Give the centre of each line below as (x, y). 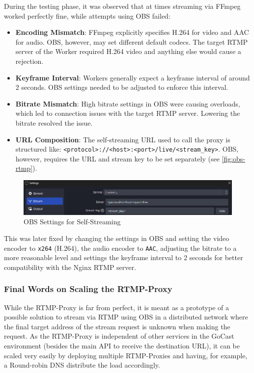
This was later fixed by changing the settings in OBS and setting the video (117, 238)
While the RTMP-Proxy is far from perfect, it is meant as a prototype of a (116, 307)
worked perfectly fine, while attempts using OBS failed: (87, 15)
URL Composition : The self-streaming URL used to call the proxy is (123, 139)
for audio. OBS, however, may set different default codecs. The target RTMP (132, 41)
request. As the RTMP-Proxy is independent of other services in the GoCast (119, 336)
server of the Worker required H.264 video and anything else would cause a (128, 51)
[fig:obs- (234, 158)
